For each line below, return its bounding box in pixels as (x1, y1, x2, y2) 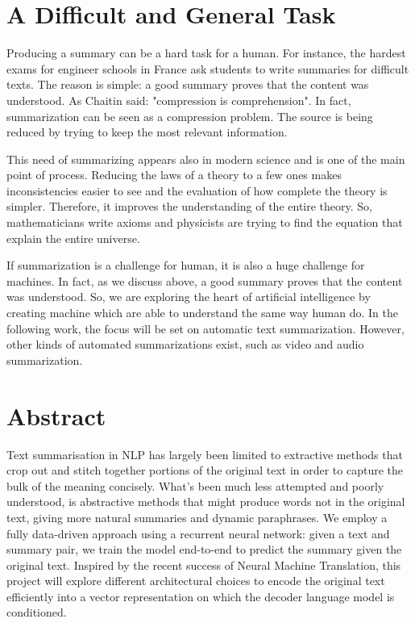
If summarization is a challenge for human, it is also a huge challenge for (6, 257, 365, 274)
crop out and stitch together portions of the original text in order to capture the (6, 462, 404, 479)
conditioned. (6, 604, 67, 621)
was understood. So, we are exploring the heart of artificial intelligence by (6, 288, 371, 305)
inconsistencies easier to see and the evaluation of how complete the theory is (6, 182, 388, 199)
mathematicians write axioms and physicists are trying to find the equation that (6, 214, 403, 231)
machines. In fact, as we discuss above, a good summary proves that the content (6, 272, 403, 289)
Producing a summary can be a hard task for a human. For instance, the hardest (6, 44, 406, 61)
